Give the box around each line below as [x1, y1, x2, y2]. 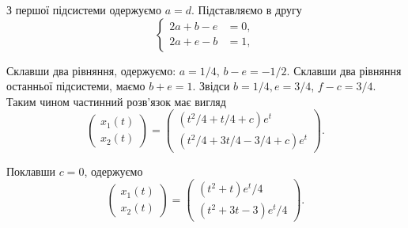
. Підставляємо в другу [191, 2, 302, 17]
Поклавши [6, 162, 55, 179]
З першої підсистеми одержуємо [6, 2, 161, 17]
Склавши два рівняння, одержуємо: [6, 62, 176, 78]
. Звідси [192, 78, 230, 94]
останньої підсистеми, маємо [6, 78, 145, 94]
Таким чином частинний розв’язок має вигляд [6, 93, 226, 109]
